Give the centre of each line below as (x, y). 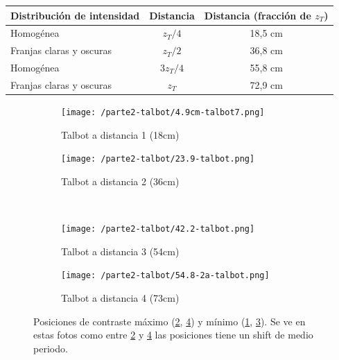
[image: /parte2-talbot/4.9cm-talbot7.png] (163, 112)
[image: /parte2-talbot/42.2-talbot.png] (158, 229)
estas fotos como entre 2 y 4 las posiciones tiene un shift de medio (173, 335)
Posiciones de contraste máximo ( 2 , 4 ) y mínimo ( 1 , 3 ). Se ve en (169, 321)
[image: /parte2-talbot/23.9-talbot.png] (158, 159)
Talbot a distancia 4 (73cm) (120, 297)
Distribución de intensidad (75, 15)
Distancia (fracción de (258, 15)
